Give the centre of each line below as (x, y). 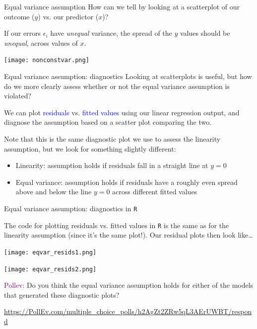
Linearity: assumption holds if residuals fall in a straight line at (112, 165)
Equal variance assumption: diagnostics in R (71, 208)
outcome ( (19, 16)
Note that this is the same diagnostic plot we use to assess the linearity (112, 139)
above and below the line (54, 192)
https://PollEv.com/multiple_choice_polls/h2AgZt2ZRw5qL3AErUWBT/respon (128, 311)
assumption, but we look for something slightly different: (90, 148)
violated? (18, 96)
